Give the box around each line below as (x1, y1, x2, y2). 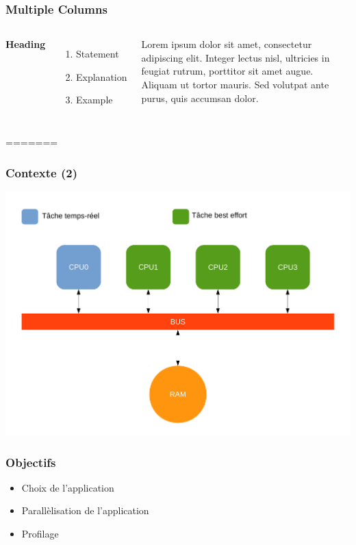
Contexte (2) (5, 164, 78, 181)
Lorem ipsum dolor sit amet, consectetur (141, 37, 312, 51)
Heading (5, 37, 46, 51)
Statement (76, 47, 119, 61)
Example (76, 92, 113, 107)
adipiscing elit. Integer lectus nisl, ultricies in (141, 50, 330, 64)
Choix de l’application (21, 480, 114, 494)
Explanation (76, 69, 127, 84)
